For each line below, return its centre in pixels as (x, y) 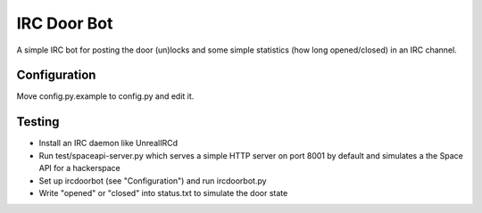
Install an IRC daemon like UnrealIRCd (108, 143)
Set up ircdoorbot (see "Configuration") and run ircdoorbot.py (153, 180)
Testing (38, 122)
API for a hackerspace (79, 168)
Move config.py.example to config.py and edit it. (105, 96)
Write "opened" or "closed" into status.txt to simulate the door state (163, 193)
